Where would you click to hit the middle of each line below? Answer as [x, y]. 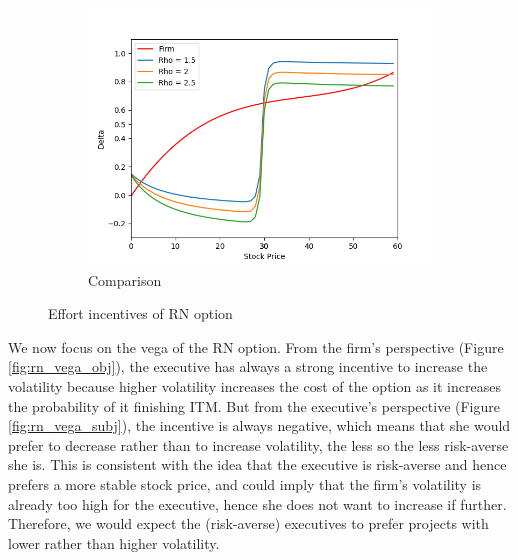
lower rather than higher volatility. [114, 542]
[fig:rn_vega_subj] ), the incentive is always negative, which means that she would [259, 425]
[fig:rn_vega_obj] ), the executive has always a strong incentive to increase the [248, 366]
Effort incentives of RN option [140, 313]
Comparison [125, 279]
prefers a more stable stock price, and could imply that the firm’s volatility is [245, 483]
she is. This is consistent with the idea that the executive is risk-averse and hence [257, 464]
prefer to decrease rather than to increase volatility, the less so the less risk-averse [258, 444]
